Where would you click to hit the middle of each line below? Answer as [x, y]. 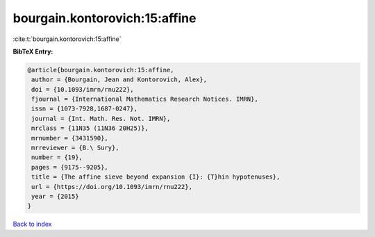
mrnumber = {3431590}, [70, 138]
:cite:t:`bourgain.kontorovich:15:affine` [67, 39]
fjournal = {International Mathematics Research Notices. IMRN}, [145, 99]
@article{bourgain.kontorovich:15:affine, [101, 70]
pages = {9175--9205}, [70, 167]
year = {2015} [55, 196]
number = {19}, [57, 157]
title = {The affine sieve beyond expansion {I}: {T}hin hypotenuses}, [156, 177]
